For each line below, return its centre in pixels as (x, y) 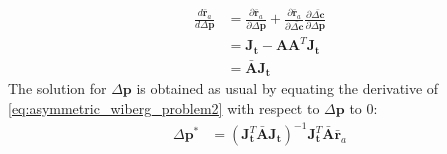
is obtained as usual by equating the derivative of (287, 88)
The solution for (57, 88)
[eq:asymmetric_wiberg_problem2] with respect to (164, 107)
